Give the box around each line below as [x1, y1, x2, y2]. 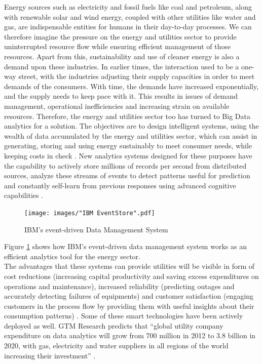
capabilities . [4, 190, 44, 200]
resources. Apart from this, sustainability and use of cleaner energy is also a [4, 51, 240, 61]
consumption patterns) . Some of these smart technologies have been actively [4, 310, 243, 321]
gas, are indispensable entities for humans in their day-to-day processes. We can [4, 21, 252, 32]
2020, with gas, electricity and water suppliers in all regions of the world [4, 340, 229, 351]
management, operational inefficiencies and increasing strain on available [4, 100, 230, 111]
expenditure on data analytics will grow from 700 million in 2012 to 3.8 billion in [4, 330, 256, 341]
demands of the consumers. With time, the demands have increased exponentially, [4, 80, 259, 91]
